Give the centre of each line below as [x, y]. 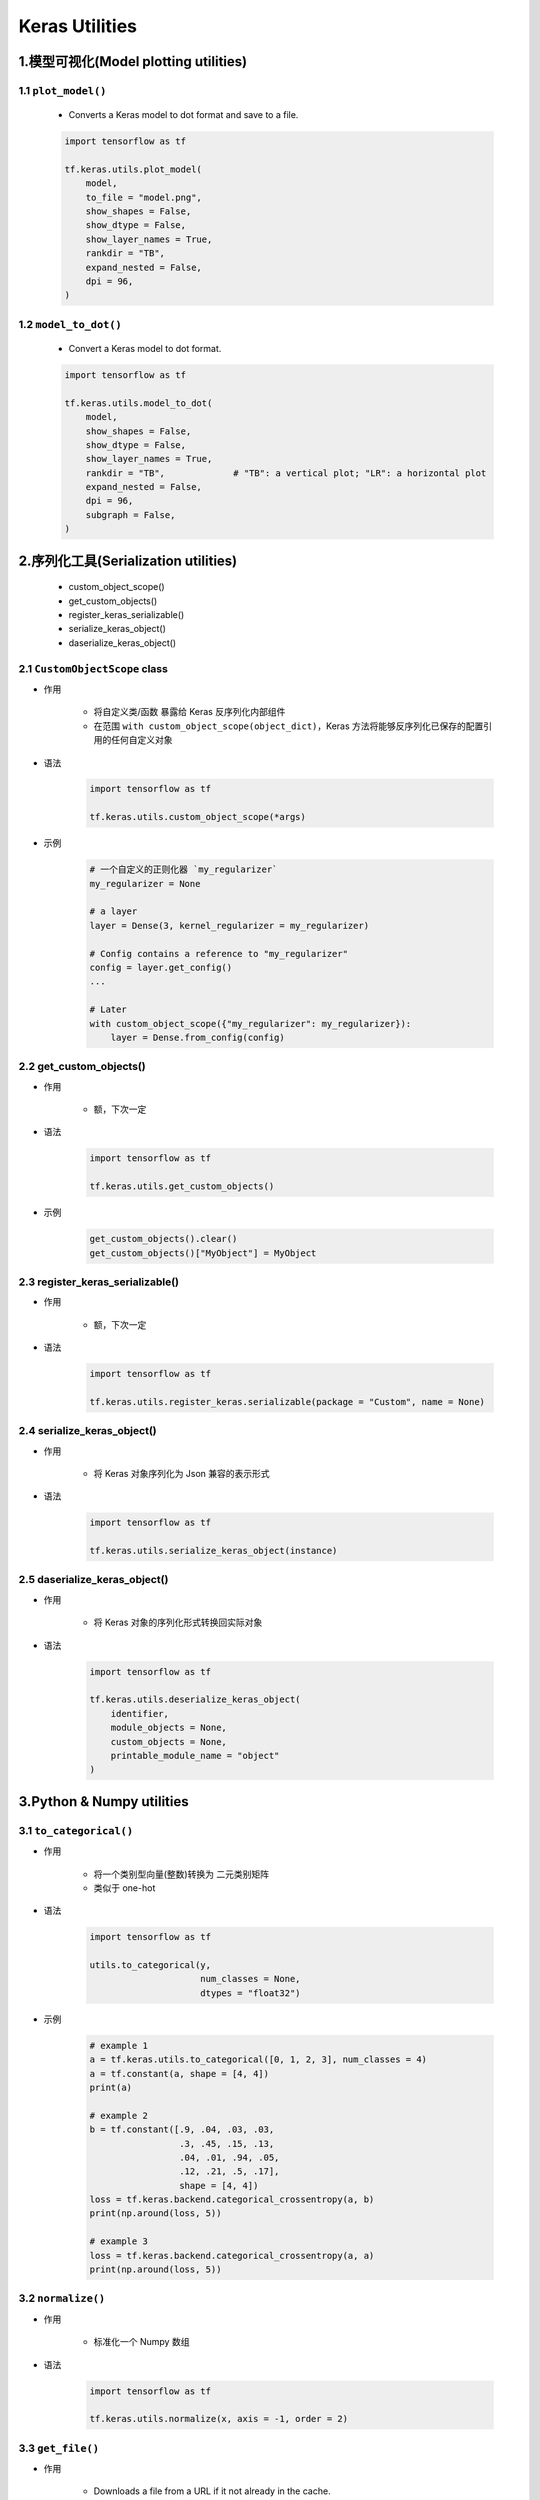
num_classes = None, [250, 1979]
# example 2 [119, 2115]
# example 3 [119, 2241]
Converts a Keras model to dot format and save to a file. [183, 115]
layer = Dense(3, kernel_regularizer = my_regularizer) [229, 925]
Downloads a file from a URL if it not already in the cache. [212, 2491]
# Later [108, 1009]
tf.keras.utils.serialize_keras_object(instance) [213, 1551]
